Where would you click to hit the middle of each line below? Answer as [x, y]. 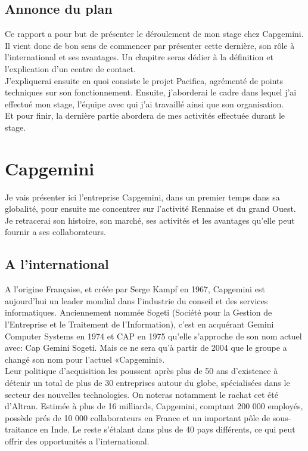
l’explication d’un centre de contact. [70, 68]
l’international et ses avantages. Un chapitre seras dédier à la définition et [139, 57]
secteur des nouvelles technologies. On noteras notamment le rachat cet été [141, 394]
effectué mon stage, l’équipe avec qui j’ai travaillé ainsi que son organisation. [144, 104]
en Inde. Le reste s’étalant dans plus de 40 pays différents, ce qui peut [168, 429]
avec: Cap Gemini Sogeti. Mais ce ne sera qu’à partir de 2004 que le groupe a [146, 347]
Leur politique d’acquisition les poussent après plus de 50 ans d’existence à [141, 371]
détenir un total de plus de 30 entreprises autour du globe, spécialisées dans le [147, 382]
